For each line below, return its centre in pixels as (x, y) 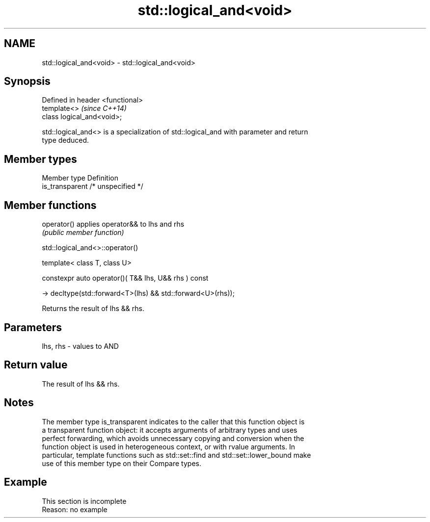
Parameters (33, 327)
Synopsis (27, 81)
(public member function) (83, 233)
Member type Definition (80, 178)
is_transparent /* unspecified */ (93, 186)
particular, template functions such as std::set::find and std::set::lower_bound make (176, 455)
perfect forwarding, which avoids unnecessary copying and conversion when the (173, 438)
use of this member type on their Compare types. (121, 463)
